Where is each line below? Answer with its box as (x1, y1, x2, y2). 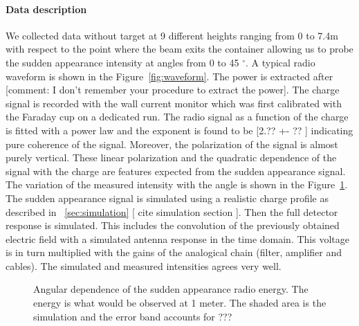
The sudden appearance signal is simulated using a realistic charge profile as (6, 190, 329, 205)
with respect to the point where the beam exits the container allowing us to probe (6, 42, 353, 56)
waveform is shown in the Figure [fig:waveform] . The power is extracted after (6, 69, 333, 83)
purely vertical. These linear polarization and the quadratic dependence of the (6, 150, 337, 165)
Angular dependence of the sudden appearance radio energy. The (33, 282, 309, 296)
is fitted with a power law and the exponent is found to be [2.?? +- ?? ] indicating (6, 123, 353, 137)
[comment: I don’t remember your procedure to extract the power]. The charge (6, 82, 340, 97)
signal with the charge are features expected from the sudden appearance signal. (6, 163, 346, 178)
